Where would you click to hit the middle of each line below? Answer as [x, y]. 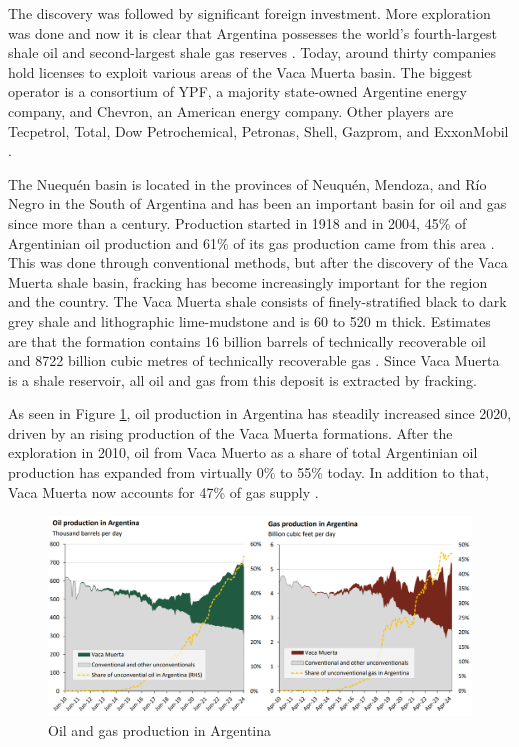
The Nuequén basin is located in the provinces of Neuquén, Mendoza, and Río [247, 183]
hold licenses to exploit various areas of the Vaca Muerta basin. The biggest [240, 71]
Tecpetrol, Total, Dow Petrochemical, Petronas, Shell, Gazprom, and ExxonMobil [258, 130]
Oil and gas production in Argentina [160, 729]
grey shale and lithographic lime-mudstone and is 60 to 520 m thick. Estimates [249, 320]
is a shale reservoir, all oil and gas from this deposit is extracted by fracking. [242, 379]
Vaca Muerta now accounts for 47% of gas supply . [163, 491]
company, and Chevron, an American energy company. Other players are [231, 110]
